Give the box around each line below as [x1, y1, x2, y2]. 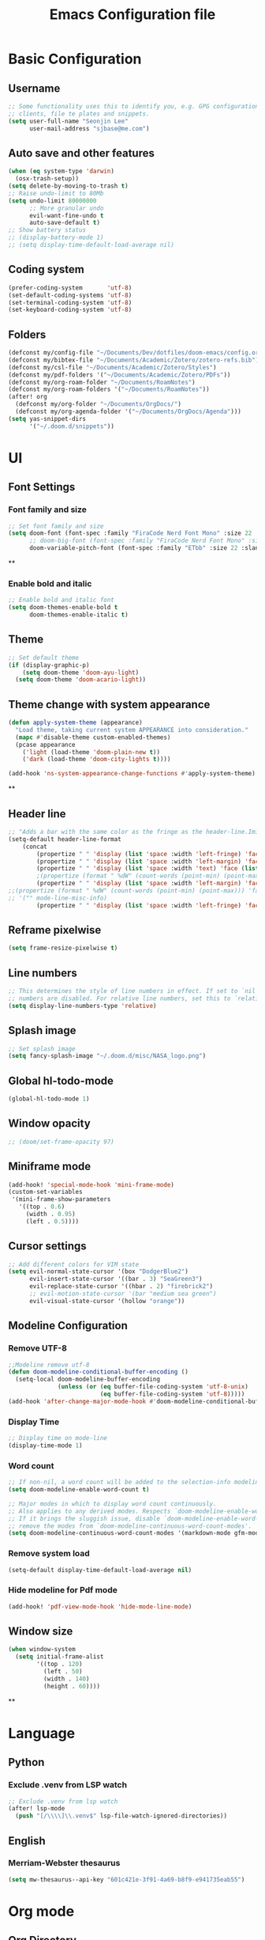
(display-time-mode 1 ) [8, 1442, 83, 1449]
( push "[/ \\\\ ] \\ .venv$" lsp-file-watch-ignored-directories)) [15, 1812, 227, 1821]
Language [8, 1724, 76, 1742]
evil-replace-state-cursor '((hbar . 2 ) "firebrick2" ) [28, 1283, 214, 1290]
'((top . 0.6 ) [18, 1203, 65, 1211]
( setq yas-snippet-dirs [8, 415, 87, 422]
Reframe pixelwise [8, 923, 102, 937]
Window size [8, 1624, 73, 1638]
